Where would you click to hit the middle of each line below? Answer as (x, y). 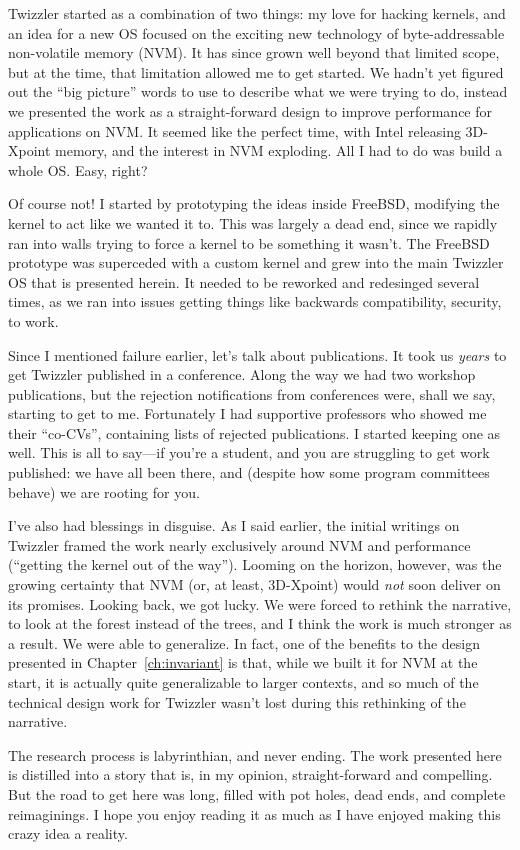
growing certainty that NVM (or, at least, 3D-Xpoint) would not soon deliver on (254, 584)
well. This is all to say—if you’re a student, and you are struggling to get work (249, 452)
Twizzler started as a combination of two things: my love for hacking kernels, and (257, 13)
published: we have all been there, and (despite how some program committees (249, 472)
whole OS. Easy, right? (78, 169)
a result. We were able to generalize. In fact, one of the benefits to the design (244, 642)
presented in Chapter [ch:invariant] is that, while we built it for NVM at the (243, 662)
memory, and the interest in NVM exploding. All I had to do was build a (279, 150)
